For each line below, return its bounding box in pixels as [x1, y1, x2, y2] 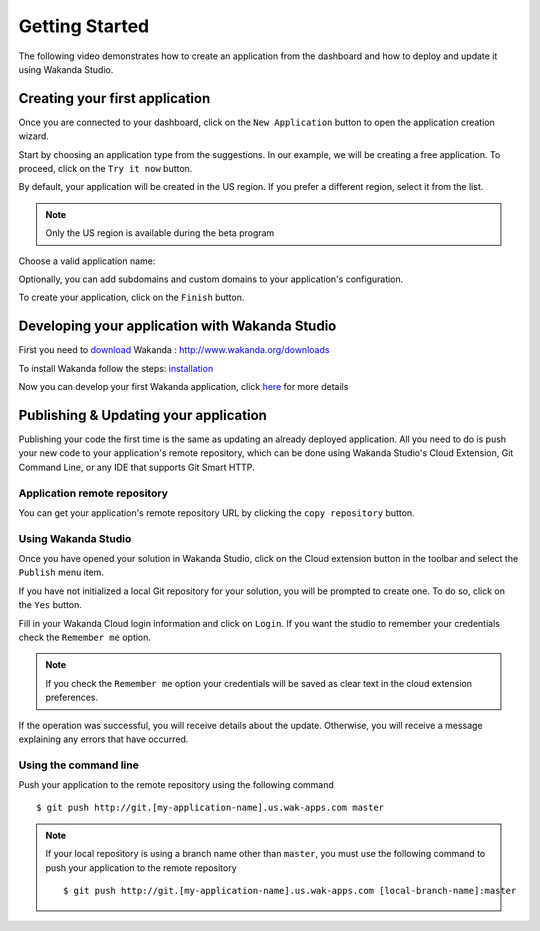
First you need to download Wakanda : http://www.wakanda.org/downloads [18, 344, 330, 356]
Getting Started [18, 15, 150, 37]
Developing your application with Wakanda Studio [18, 318, 337, 335]
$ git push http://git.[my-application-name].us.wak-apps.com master [36, 802, 385, 814]
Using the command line [18, 758, 139, 772]
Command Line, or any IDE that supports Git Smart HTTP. [18, 461, 255, 473]
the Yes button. [18, 599, 82, 611]
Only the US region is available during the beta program [45, 227, 275, 239]
